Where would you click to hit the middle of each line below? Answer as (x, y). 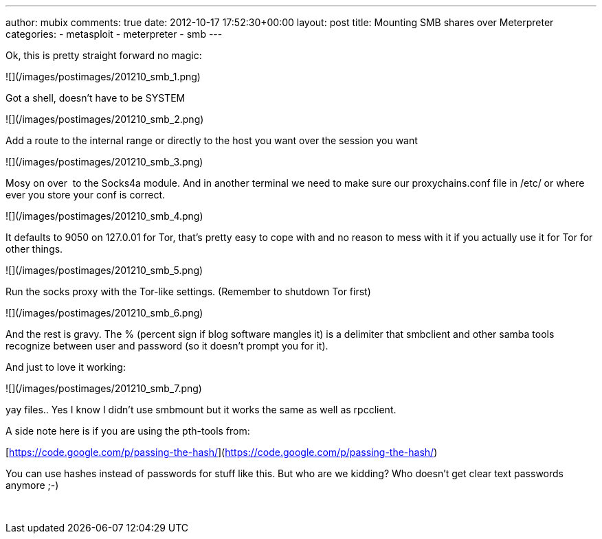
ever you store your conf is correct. (86, 195)
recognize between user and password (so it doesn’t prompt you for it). (167, 346)
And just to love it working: (66, 367)
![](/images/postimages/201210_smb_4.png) (104, 216)
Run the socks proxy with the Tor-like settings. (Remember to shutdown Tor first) (188, 291)
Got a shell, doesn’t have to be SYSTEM (96, 98)
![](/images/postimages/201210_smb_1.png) (103, 77)
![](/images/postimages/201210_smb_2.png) (105, 119)
